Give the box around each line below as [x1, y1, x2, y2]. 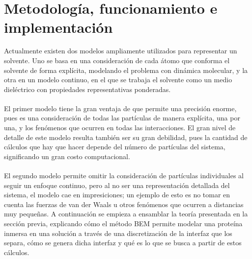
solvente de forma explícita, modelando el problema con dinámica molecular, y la [4, 65, 248, 75]
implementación [4, 17, 113, 37]
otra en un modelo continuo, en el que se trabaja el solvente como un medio [4, 74, 232, 85]
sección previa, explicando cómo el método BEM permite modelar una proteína [4, 218, 243, 228]
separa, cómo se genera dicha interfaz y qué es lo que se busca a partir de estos [4, 237, 242, 248]
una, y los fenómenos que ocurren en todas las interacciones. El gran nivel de [4, 122, 236, 133]
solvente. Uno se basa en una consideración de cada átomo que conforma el [4, 55, 230, 65]
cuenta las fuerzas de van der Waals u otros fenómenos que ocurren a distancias [4, 199, 244, 209]
